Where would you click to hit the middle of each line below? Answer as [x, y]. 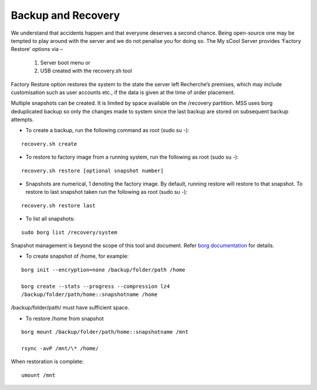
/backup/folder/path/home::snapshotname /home [90, 294]
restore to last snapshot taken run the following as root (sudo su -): [107, 192]
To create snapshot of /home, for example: [77, 256]
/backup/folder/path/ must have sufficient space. [70, 308]
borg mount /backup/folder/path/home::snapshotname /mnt [105, 332]
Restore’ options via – [37, 49]
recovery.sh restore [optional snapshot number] [92, 171]
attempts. [22, 120]
